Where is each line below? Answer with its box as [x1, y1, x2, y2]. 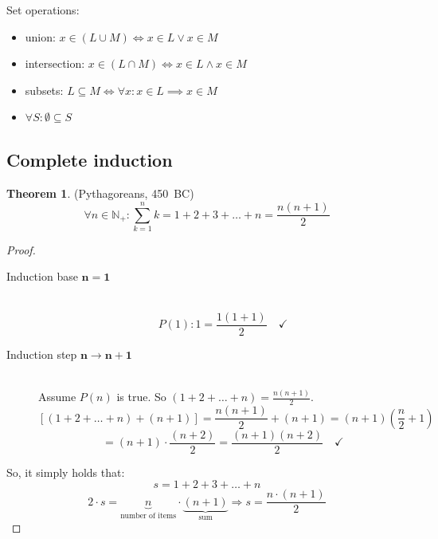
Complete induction [6, 148, 173, 172]
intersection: [25, 55, 85, 72]
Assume [38, 388, 76, 405]
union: [25, 28, 56, 45]
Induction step [6, 345, 77, 362]
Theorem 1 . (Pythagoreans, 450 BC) [6, 185, 194, 202]
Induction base [6, 268, 78, 285]
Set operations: [6, 2, 80, 18]
